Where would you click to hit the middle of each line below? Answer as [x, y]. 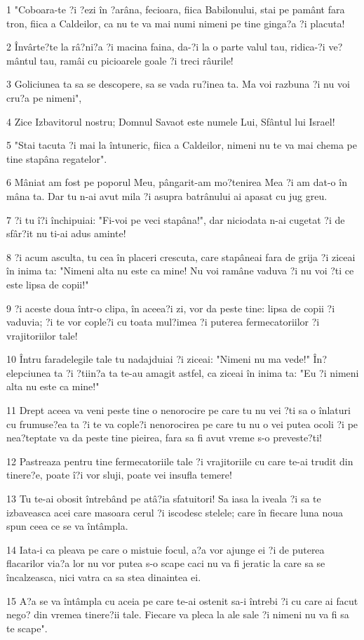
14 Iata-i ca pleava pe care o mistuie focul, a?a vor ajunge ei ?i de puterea [166, 549]
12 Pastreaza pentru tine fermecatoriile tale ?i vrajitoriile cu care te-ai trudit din [180, 461]
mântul [22, 60]
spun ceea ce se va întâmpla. [67, 526]
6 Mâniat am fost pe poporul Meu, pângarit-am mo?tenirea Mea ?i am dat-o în [177, 182]
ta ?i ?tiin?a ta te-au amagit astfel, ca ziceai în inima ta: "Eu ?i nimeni [207, 372]
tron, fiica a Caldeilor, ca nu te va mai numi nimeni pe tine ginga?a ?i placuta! [176, 23]
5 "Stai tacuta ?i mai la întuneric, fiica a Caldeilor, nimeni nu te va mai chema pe [182, 145]
